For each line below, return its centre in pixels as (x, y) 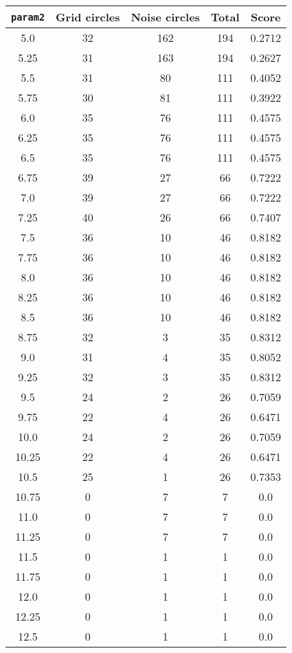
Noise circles (165, 17)
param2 (28, 17)
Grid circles (88, 17)
